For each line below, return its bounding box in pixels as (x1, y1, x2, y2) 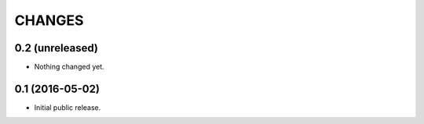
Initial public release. (34, 102, 101, 112)
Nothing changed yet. (34, 62, 105, 72)
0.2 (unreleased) (14, 41, 98, 55)
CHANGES (14, 12, 84, 29)
